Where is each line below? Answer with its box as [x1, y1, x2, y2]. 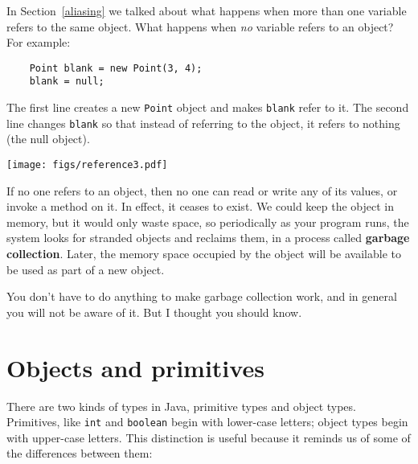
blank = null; [29, 76, 104, 88]
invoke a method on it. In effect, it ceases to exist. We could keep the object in [6, 198, 394, 215]
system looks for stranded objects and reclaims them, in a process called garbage [6, 229, 410, 246]
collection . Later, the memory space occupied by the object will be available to [6, 245, 401, 262]
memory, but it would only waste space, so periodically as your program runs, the [6, 213, 409, 230]
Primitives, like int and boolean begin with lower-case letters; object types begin [6, 413, 408, 430]
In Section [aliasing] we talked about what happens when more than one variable [6, 2, 407, 18]
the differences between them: [6, 445, 153, 462]
